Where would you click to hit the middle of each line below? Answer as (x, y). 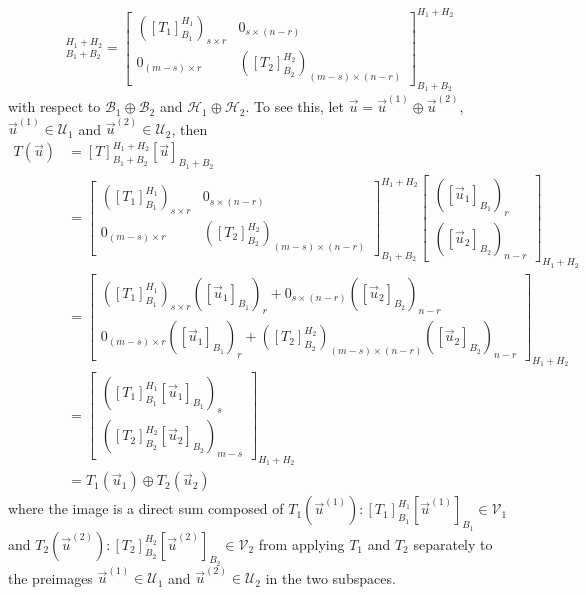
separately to (453, 543)
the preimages (50, 577)
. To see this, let (295, 106)
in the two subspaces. (330, 577)
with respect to (54, 106)
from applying (301, 543)
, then (189, 128)
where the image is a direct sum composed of (146, 508)
